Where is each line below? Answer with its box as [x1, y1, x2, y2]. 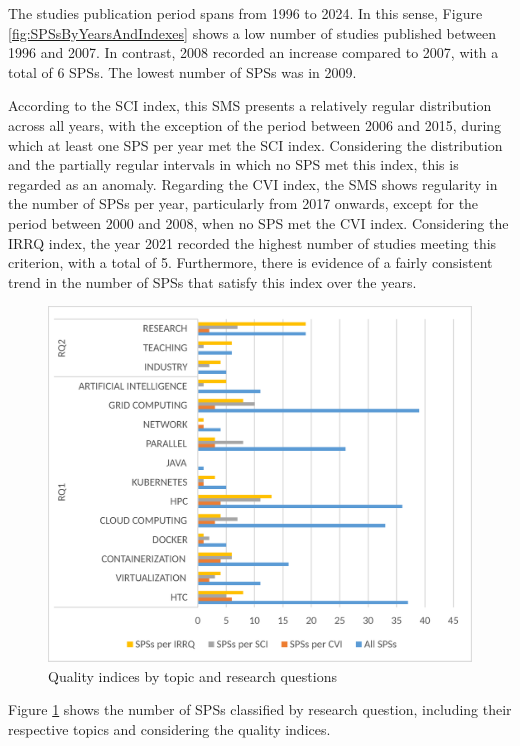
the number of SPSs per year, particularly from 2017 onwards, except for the [8, 193, 479, 214]
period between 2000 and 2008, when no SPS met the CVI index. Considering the [8, 212, 509, 233]
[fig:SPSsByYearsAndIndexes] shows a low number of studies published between [8, 22, 496, 43]
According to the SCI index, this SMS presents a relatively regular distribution [8, 95, 492, 116]
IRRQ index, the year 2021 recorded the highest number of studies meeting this [8, 232, 497, 253]
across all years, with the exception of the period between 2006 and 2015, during [8, 114, 502, 135]
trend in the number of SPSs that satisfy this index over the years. [8, 271, 417, 292]
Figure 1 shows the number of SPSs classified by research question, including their [8, 699, 512, 720]
